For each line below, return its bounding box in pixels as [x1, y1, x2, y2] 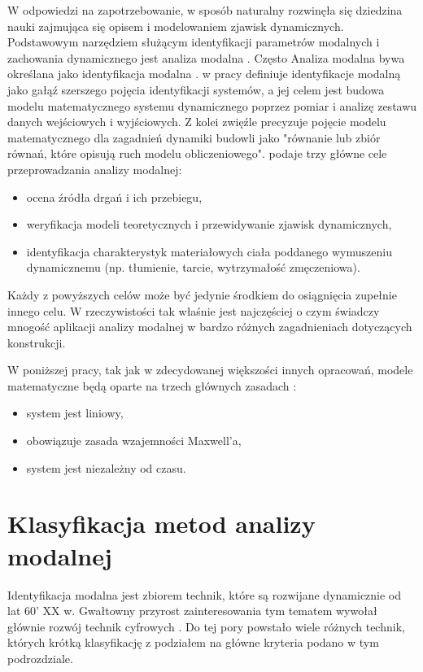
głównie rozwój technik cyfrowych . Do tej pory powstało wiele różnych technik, [7, 617, 405, 635]
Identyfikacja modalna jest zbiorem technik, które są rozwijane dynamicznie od [7, 586, 402, 603]
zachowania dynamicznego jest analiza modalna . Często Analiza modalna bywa [7, 49, 405, 66]
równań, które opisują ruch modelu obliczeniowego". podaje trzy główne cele [7, 145, 387, 162]
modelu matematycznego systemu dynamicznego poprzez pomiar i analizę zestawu [7, 97, 417, 114]
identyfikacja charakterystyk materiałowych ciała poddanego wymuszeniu [26, 242, 392, 260]
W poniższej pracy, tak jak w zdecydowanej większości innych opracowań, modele [7, 361, 413, 378]
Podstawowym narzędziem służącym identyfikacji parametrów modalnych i [7, 33, 380, 50]
